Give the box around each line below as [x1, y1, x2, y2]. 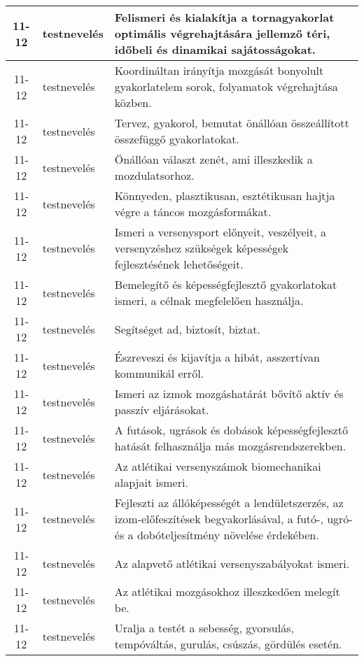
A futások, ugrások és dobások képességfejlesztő [114, 422, 348, 438]
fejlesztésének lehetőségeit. [114, 256, 244, 272]
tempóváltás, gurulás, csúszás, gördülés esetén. [114, 636, 342, 652]
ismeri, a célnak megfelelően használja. [114, 292, 304, 308]
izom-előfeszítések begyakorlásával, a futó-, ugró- [114, 511, 353, 527]
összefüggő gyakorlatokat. [114, 131, 239, 147]
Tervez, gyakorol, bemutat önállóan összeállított [114, 115, 349, 131]
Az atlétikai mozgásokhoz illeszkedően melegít [114, 583, 340, 599]
